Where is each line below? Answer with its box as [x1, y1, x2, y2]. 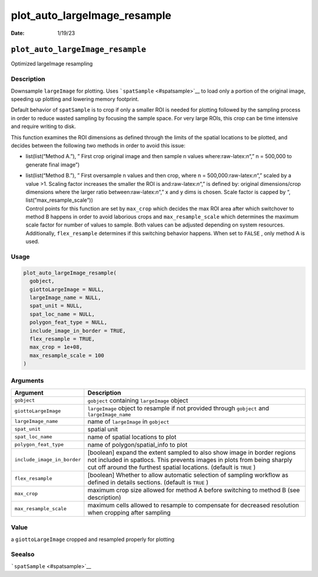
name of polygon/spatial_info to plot [87, 440, 188, 448]
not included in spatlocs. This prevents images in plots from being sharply [87, 455, 293, 464]
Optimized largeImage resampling [11, 60, 93, 67]
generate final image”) [25, 161, 80, 168]
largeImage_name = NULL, [29, 294, 101, 301]
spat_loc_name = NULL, [29, 310, 95, 317]
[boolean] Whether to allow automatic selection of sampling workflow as [87, 471, 289, 479]
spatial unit [87, 425, 118, 433]
